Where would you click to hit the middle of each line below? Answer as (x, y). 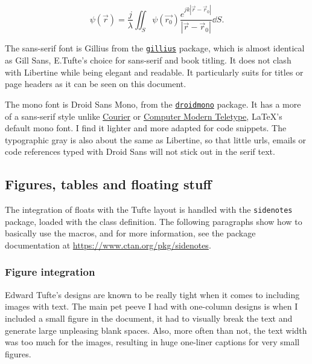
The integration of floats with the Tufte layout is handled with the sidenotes (149, 210)
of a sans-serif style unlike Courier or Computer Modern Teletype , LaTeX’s (144, 116)
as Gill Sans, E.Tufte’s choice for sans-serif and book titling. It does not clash (148, 60)
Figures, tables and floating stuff (108, 184)
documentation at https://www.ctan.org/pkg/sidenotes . (108, 245)
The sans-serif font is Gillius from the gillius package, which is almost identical (155, 48)
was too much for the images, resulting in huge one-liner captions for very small (152, 342)
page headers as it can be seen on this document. (96, 84)
